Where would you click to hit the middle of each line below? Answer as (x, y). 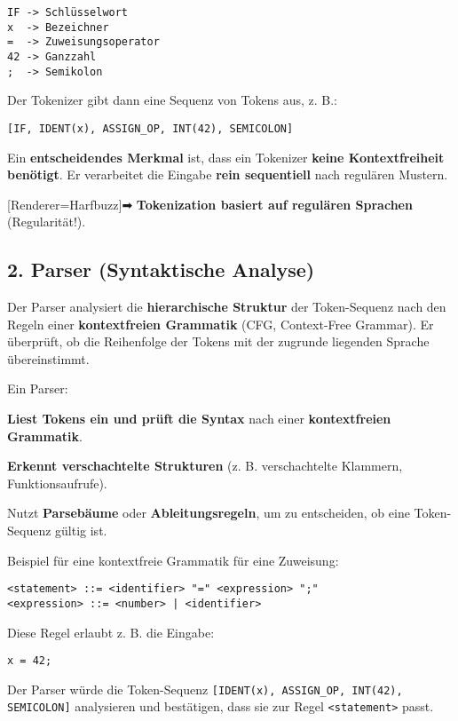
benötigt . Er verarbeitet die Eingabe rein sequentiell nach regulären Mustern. (228, 174)
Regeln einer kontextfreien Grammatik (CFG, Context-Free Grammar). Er (221, 324)
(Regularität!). (47, 222)
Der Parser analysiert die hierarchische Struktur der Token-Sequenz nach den (227, 307)
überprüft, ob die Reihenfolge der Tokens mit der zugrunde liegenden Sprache (218, 341)
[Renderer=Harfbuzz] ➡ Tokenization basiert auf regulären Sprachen (210, 204)
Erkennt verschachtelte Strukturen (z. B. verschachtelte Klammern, (205, 466)
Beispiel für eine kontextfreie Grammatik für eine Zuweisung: (173, 560)
